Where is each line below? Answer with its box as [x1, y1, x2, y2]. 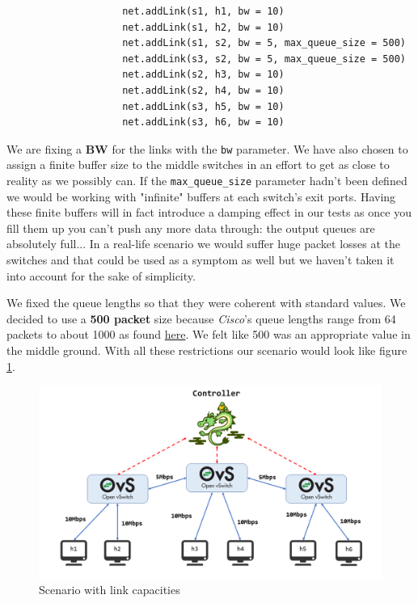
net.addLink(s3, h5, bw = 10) [122, 100, 285, 112]
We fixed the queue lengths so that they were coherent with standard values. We [6, 294, 406, 311]
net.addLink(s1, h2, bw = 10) [122, 21, 285, 33]
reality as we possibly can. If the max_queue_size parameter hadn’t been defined [6, 172, 407, 188]
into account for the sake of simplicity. [6, 267, 196, 284]
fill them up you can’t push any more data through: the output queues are [6, 219, 375, 236]
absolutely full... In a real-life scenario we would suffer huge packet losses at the [6, 235, 401, 252]
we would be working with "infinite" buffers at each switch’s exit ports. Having [6, 188, 396, 205]
